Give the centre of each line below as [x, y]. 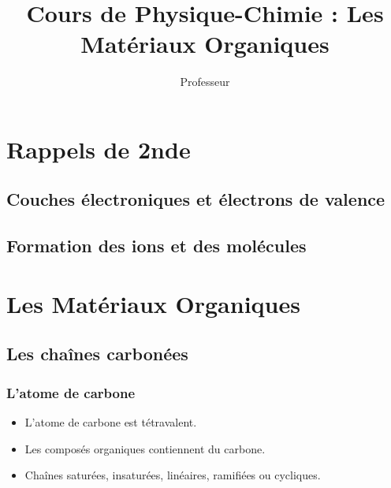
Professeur [205, 82]
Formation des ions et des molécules [156, 246]
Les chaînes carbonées [97, 354]
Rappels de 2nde [99, 149]
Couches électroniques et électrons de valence [196, 199]
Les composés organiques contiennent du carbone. [145, 448]
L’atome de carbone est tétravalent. [111, 422]
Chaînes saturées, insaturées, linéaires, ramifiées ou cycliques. [173, 475]
